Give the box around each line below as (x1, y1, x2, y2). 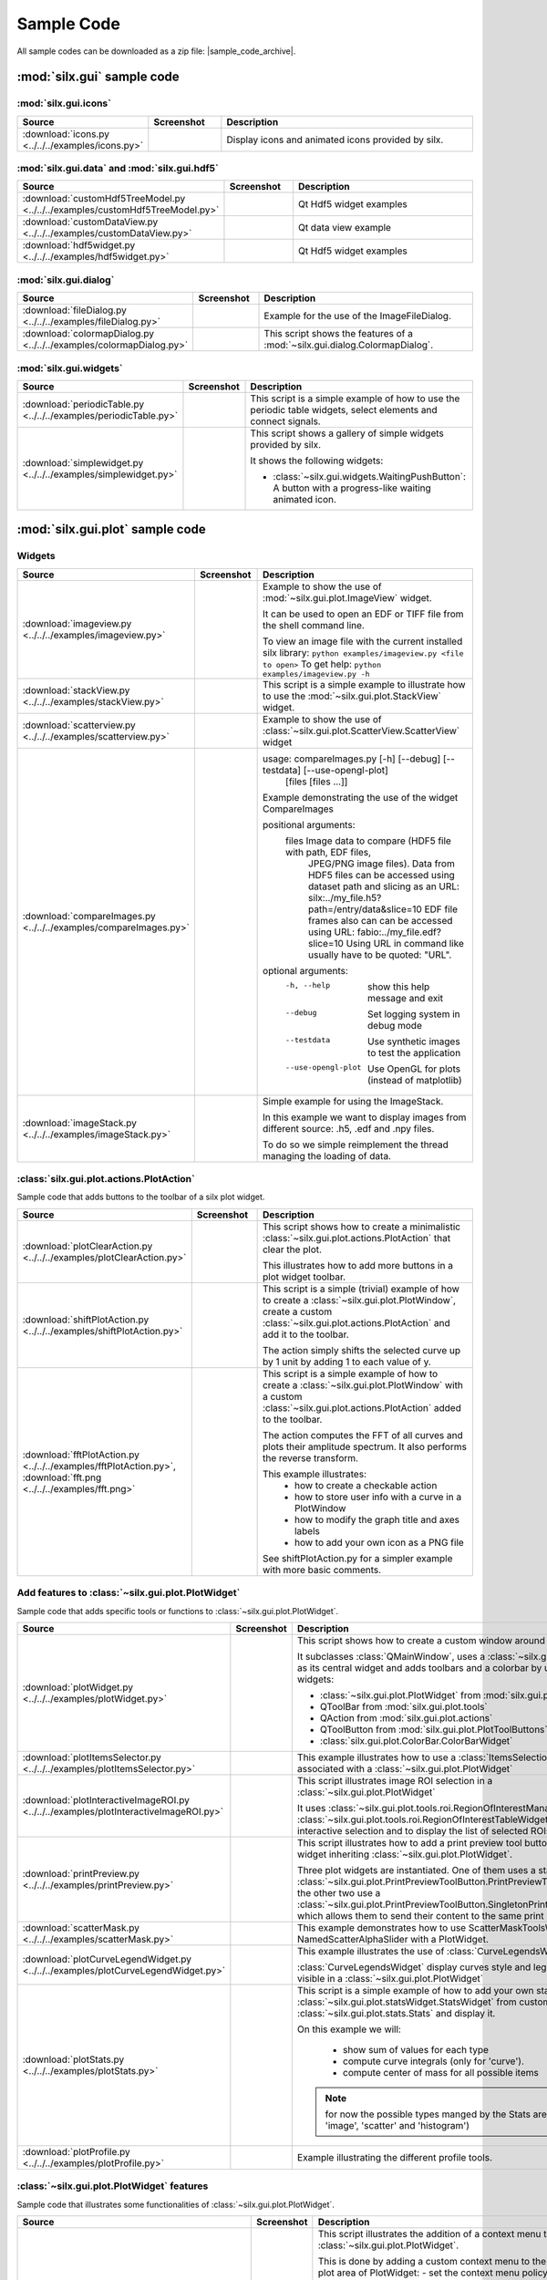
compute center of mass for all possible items (342, 2067, 540, 2078)
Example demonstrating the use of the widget (263, 791, 459, 803)
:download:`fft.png (22, 1471, 102, 1484)
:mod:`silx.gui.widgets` (16, 361, 123, 374)
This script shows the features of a (263, 327, 414, 340)
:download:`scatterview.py (22, 719, 136, 731)
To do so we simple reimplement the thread (263, 1138, 449, 1151)
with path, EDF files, (285, 845, 372, 858)
